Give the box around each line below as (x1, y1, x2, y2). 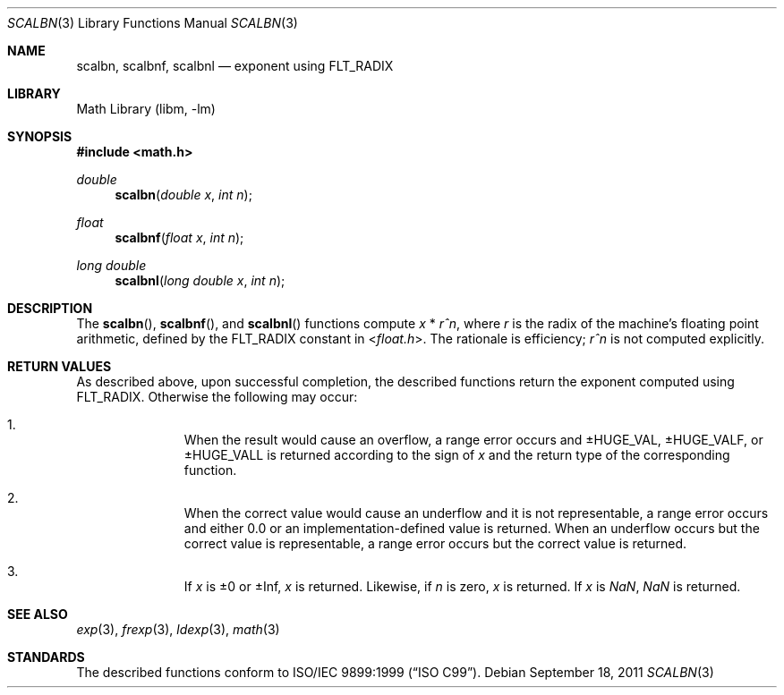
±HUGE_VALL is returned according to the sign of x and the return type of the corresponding (183, 447, 730, 462)
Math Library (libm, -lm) (76, 101, 216, 116)
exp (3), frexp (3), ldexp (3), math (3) (76, 622, 280, 637)
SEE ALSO (7, 606, 68, 622)
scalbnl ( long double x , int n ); (115, 273, 285, 288)
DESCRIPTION (7, 301, 93, 316)
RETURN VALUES (7, 359, 112, 374)
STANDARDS (7, 649, 85, 665)
